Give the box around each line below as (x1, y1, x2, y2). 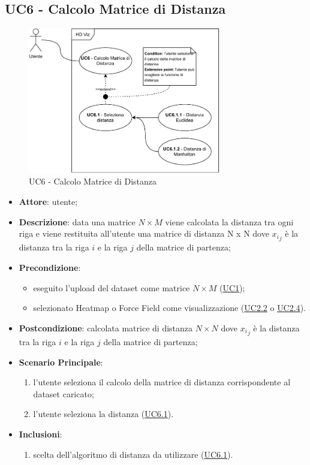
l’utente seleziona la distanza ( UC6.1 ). (33, 407, 174, 420)
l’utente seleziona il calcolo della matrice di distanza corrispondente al (33, 376, 291, 388)
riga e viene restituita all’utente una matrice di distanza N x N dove (19, 227, 269, 240)
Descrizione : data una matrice (19, 215, 136, 228)
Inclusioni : (19, 427, 62, 440)
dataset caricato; (33, 387, 94, 400)
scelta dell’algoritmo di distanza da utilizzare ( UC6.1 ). (33, 448, 233, 460)
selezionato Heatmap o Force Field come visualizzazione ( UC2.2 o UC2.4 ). (33, 301, 306, 314)
